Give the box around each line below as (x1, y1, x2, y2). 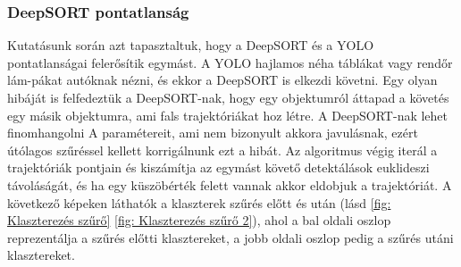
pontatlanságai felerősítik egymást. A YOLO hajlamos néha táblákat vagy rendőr (7, 53, 453, 71)
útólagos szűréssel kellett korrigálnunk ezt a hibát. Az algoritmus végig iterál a (7, 140, 438, 159)
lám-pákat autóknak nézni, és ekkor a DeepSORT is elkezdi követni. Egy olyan (7, 71, 438, 89)
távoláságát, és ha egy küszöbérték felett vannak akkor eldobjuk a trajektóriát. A (7, 175, 452, 194)
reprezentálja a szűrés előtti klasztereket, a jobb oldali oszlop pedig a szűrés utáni (7, 228, 454, 246)
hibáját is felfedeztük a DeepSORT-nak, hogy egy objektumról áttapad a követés (7, 88, 449, 106)
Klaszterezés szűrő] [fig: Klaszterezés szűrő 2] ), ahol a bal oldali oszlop (7, 211, 391, 229)
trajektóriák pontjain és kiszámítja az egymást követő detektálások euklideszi (7, 158, 430, 177)
